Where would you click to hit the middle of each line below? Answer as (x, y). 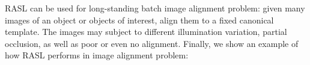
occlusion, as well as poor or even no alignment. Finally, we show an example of (152, 43)
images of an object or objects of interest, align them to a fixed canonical (139, 20)
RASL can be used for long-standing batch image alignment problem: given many (155, 8)
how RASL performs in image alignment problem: (97, 55)
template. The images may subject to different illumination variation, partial (146, 32)
